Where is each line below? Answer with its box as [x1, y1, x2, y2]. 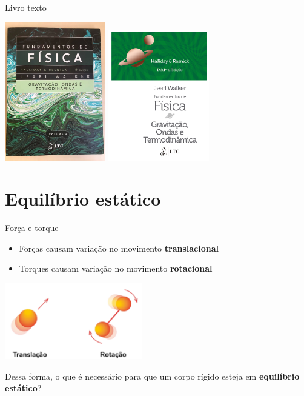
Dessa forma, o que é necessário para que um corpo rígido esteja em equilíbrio [5, 369, 300, 382]
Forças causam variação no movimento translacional [19, 241, 219, 254]
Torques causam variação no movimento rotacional [19, 262, 213, 275]
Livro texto [5, 1, 47, 13]
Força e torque [5, 221, 59, 234]
